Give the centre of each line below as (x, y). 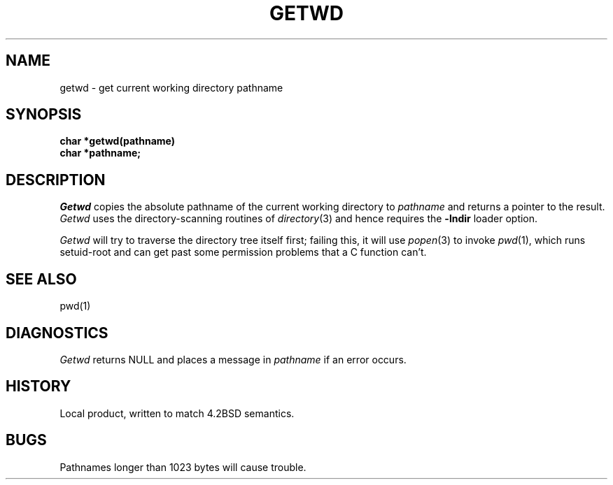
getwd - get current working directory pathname (171, 87)
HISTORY (38, 386)
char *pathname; (100, 153)
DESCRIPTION (56, 180)
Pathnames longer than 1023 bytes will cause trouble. (183, 467)
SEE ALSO (41, 279)
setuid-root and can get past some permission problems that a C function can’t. (243, 252)
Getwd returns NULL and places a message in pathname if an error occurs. (233, 359)
